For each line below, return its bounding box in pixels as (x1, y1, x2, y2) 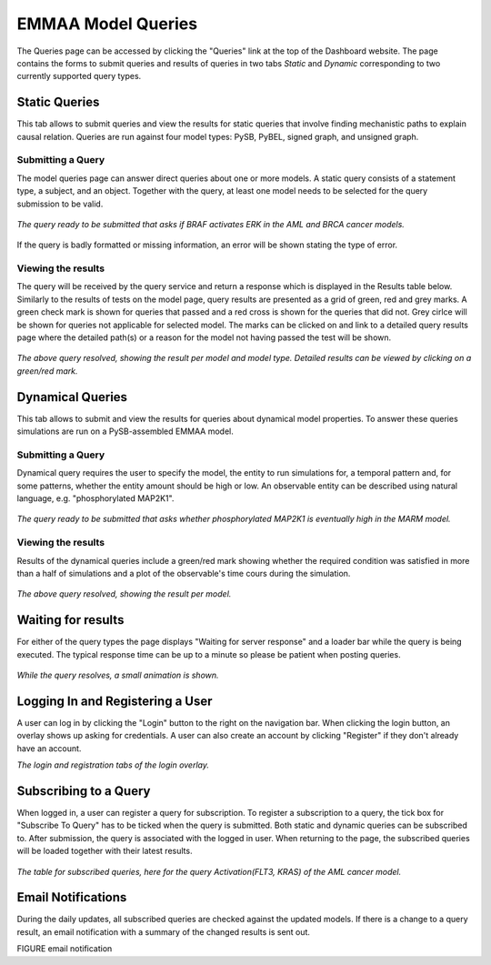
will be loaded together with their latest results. (16, 846, 193, 857)
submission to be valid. (16, 198, 104, 209)
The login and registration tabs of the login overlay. (16, 759, 209, 770)
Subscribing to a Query (16, 783, 151, 799)
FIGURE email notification (16, 943, 113, 954)
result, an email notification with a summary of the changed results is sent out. (16, 926, 311, 937)
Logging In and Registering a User (16, 693, 213, 709)
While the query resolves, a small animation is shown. (16, 669, 219, 681)
